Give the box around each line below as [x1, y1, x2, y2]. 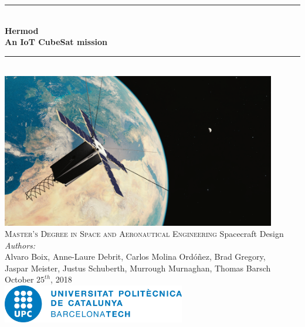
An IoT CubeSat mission [5, 36, 107, 48]
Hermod [5, 24, 39, 36]
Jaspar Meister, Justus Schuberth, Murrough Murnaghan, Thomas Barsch [5, 261, 271, 274]
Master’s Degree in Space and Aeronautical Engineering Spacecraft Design [5, 228, 284, 240]
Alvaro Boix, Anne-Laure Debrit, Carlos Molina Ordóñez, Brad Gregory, [5, 250, 266, 263]
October [5, 273, 34, 285]
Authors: [5, 239, 36, 251]
